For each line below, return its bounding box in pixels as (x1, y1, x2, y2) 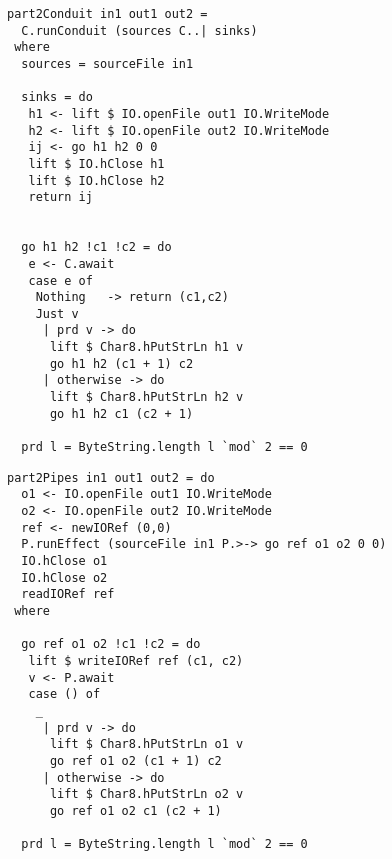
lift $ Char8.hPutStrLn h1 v (49, 340, 244, 355)
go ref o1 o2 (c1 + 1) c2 (49, 753, 222, 768)
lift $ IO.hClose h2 (28, 173, 165, 188)
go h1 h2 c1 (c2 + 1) (49, 406, 194, 421)
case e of (28, 273, 93, 288)
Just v (35, 306, 79, 321)
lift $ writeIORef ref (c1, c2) (28, 653, 244, 668)
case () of (28, 687, 101, 702)
